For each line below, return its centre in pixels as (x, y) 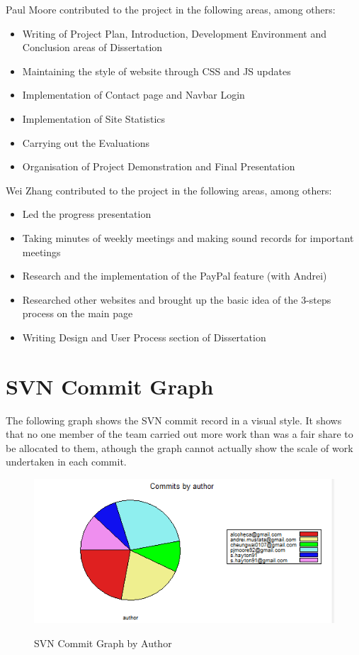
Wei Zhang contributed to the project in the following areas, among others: (169, 190)
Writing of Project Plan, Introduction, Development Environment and (174, 33)
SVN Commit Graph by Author (103, 643)
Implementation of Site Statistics (94, 118)
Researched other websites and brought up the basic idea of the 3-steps (177, 299)
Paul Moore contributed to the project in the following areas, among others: (171, 9)
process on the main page (78, 313)
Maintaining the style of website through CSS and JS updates (156, 71)
